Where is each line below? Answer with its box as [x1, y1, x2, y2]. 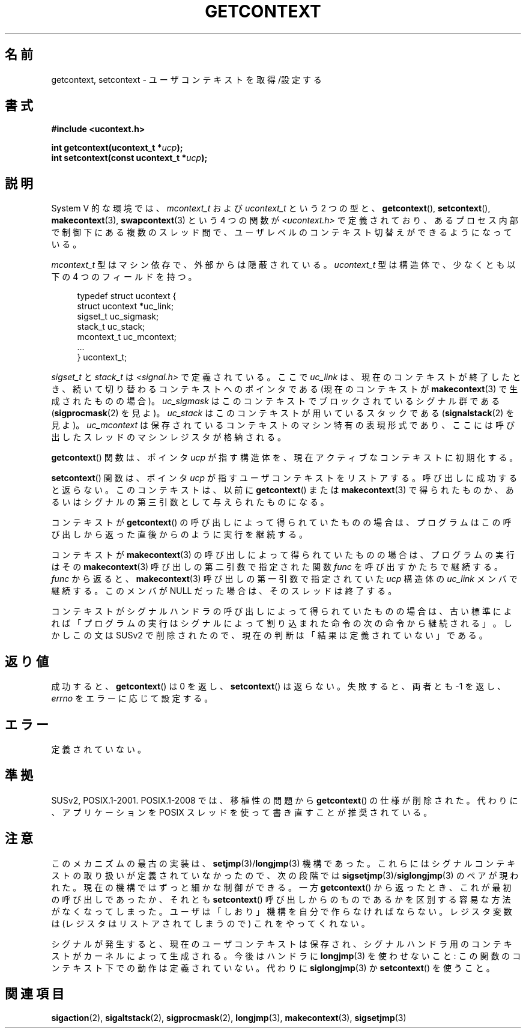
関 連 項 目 [5, 986, 64, 1002]
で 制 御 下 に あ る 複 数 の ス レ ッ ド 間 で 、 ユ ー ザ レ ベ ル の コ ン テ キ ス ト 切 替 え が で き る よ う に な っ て [51, 227, 512, 238]
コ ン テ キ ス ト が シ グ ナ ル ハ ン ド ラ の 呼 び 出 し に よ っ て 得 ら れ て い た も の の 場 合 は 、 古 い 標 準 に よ [51, 606, 512, 617]
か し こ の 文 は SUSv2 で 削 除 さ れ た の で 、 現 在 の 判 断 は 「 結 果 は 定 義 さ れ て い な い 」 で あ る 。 [51, 630, 488, 641]
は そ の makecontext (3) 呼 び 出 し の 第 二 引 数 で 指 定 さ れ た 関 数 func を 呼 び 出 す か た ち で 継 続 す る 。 [51, 562, 503, 572]
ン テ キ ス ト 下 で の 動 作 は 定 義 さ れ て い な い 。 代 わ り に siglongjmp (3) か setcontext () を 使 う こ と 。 [51, 962, 495, 973]
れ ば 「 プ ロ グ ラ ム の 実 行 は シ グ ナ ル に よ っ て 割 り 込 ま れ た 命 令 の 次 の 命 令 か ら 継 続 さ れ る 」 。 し [51, 618, 512, 629]
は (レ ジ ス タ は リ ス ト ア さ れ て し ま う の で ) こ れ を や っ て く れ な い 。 [51, 918, 370, 928]
